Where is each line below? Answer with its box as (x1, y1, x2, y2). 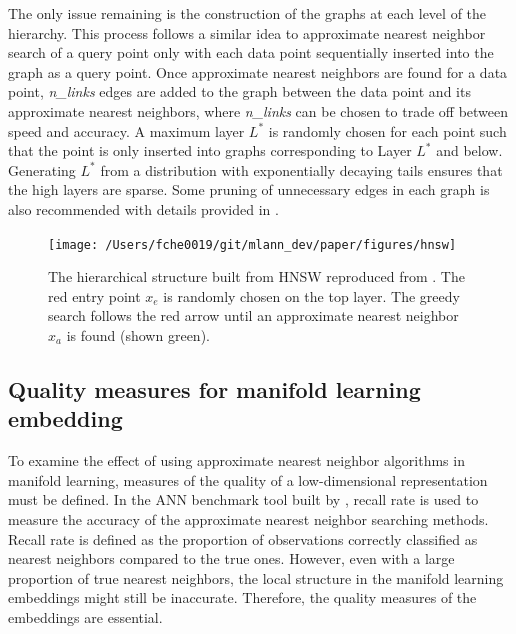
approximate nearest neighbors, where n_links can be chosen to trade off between (8, 100, 509, 121)
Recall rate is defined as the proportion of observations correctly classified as (8, 528, 478, 549)
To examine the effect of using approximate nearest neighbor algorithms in (8, 450, 465, 471)
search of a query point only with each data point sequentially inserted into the (8, 42, 494, 63)
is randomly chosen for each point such (268, 120, 507, 141)
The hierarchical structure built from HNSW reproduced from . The (48, 266, 465, 287)
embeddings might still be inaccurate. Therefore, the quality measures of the (8, 587, 477, 608)
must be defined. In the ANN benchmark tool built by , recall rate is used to (8, 489, 479, 510)
